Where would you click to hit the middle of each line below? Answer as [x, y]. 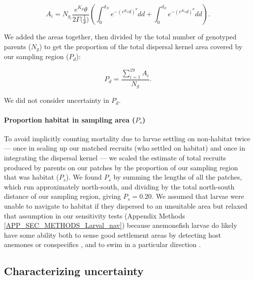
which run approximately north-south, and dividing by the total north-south [119, 186]
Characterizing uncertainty [74, 271]
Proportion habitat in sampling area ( [70, 119]
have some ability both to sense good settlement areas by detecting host [113, 234]
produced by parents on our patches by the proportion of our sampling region [121, 167]
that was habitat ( [32, 177]
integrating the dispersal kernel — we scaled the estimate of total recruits [115, 157]
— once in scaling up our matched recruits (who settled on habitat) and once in [125, 148]
